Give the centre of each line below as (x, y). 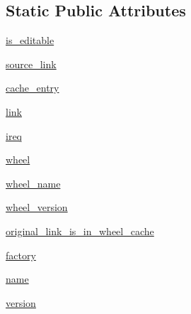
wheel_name (33, 183)
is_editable (30, 40)
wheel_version (37, 207)
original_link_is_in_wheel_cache (80, 231)
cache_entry (33, 88)
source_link (31, 64)
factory (21, 255)
